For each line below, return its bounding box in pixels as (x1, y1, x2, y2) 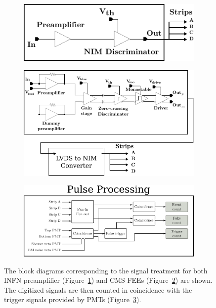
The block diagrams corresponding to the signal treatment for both (4, 265, 208, 275)
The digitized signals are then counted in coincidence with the (4, 284, 192, 295)
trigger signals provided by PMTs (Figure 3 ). (4, 294, 141, 305)
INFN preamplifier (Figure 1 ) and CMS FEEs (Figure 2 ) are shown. (4, 275, 213, 285)
